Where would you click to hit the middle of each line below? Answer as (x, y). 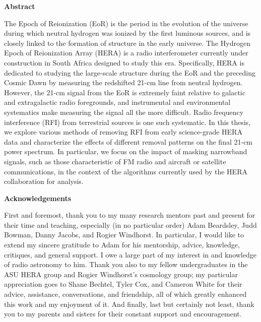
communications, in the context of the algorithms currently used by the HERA (126, 171)
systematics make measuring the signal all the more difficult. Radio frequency (124, 112)
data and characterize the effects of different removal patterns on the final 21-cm (128, 141)
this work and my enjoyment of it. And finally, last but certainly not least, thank (129, 304)
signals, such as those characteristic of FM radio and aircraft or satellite (115, 161)
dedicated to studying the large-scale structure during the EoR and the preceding (130, 72)
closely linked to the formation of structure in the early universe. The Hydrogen (127, 43)
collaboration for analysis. (44, 181)
